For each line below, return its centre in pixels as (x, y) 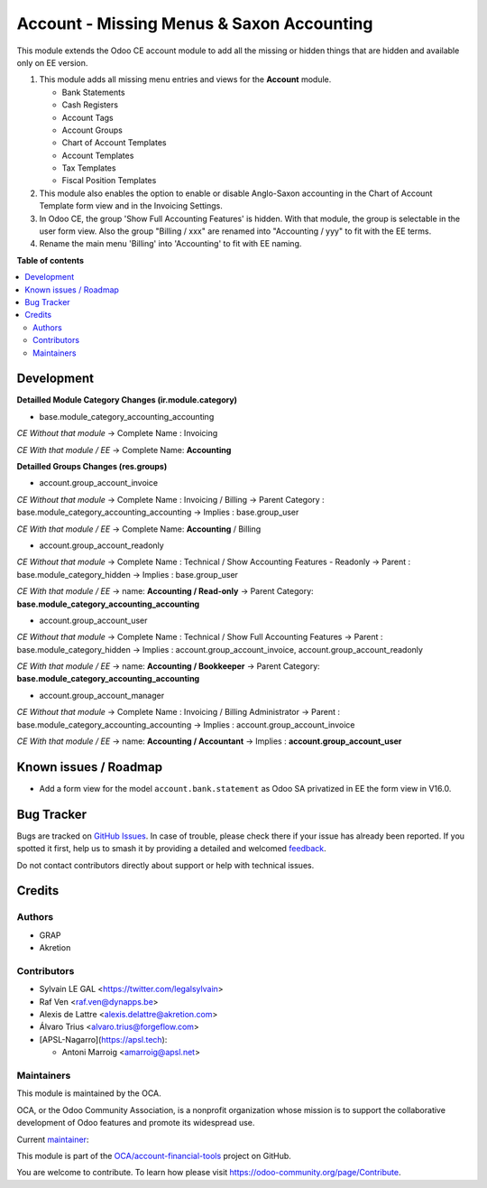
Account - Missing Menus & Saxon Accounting (195, 23)
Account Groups (92, 130)
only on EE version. (52, 62)
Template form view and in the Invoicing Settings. (131, 206)
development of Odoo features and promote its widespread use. (136, 1123)
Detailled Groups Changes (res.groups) (92, 466)
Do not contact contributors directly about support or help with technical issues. (165, 865)
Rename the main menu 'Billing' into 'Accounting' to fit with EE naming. (170, 244)
